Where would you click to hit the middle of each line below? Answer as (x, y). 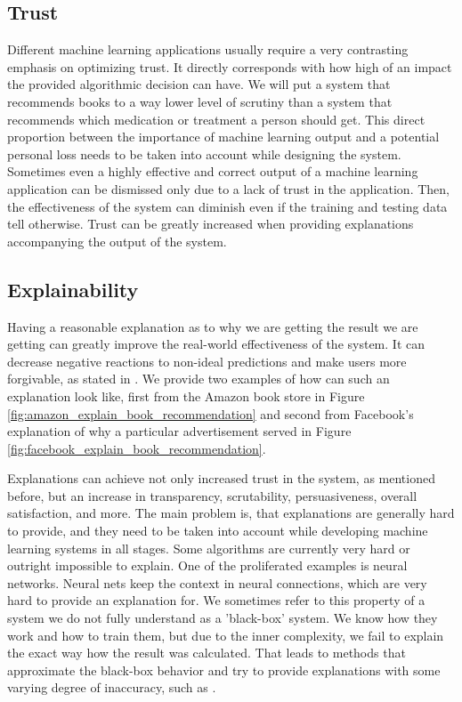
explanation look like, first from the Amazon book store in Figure (186, 395)
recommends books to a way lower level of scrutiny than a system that (200, 101)
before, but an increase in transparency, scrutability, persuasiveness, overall (212, 495)
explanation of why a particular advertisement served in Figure (179, 431)
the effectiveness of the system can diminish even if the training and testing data (227, 206)
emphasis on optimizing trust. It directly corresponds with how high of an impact (230, 66)
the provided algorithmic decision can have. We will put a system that (199, 84)
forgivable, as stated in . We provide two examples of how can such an (199, 379)
